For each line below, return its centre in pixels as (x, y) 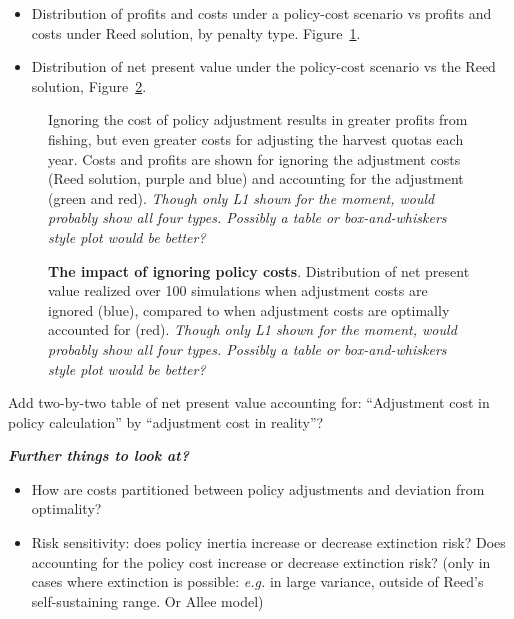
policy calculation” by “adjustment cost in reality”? (166, 421)
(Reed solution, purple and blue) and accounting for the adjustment (256, 178)
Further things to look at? (98, 455)
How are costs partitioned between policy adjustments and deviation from (258, 488)
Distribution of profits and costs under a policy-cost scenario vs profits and (261, 13)
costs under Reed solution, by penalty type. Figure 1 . (196, 32)
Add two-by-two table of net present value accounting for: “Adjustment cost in (249, 402)
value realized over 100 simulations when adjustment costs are (238, 290)
